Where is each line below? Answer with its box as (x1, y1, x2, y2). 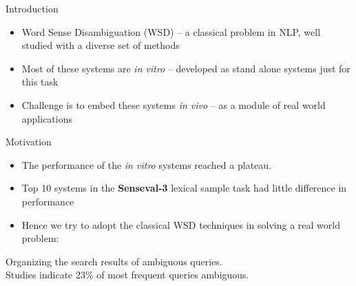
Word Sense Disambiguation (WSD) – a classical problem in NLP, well (21, 24, 321, 39)
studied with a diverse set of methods (21, 38, 180, 52)
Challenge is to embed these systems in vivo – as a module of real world (21, 97, 326, 112)
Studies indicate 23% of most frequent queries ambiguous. (6, 267, 249, 282)
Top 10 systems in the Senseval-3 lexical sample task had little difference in (21, 181, 347, 195)
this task (21, 74, 59, 89)
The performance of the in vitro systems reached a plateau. (21, 157, 271, 172)
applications (21, 111, 73, 125)
